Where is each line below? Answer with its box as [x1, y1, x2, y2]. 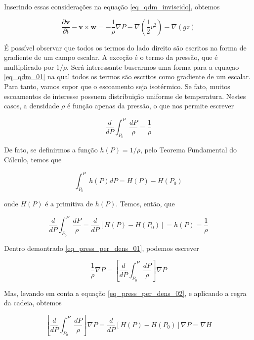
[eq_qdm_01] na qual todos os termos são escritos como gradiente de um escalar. [4, 71, 251, 82]
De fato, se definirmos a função [4, 145, 98, 155]
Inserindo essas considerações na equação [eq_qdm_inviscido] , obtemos [4, 1, 220, 11]
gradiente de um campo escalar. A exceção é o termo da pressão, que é [4, 52, 218, 62]
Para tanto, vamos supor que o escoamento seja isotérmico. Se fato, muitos [4, 81, 230, 91]
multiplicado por [4, 61, 54, 72]
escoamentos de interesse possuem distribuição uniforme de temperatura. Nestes [4, 91, 246, 101]
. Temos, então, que [116, 198, 175, 209]
